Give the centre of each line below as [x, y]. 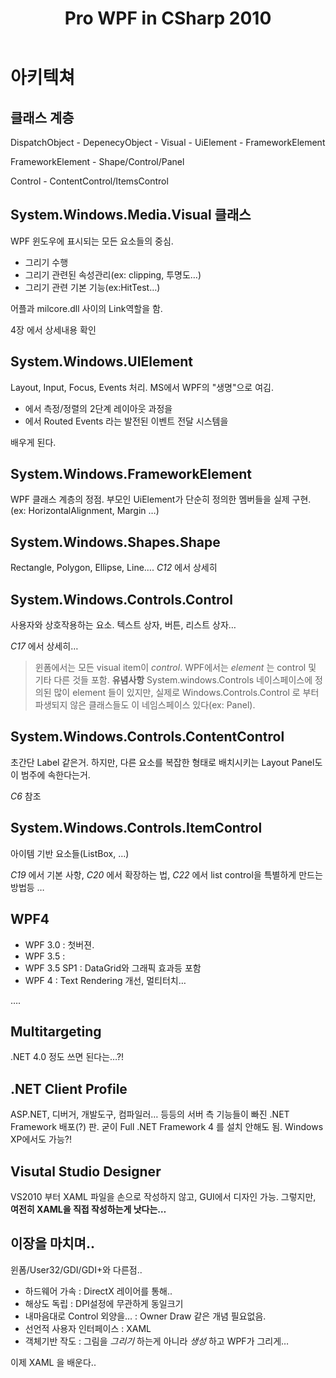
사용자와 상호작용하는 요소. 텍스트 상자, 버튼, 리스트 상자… [123, 625]
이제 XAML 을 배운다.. [53, 1362]
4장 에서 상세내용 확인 [53, 329]
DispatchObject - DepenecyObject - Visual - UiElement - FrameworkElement [168, 142]
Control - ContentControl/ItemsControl [89, 181]
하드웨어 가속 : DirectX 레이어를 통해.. [98, 1291]
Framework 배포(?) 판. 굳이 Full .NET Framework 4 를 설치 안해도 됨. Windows [167, 1127]
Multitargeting [56, 1031]
